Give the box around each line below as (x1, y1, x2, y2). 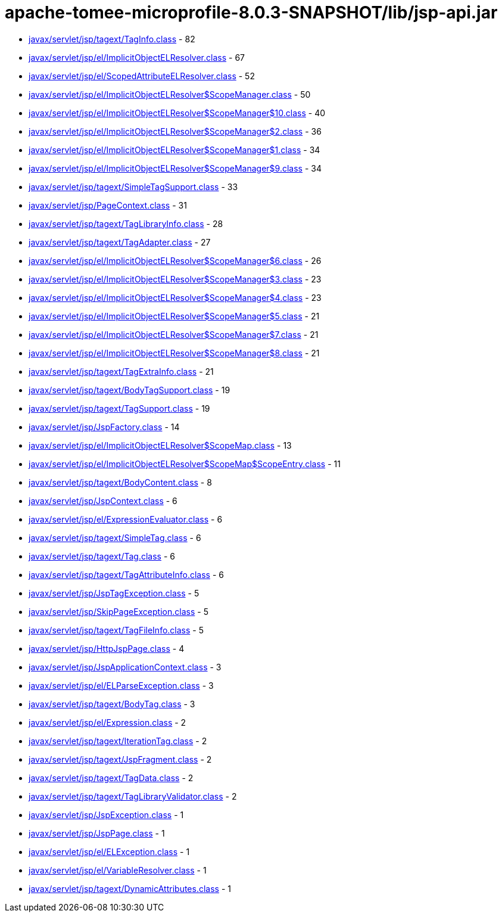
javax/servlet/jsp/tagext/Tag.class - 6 (29, 551, 175, 561)
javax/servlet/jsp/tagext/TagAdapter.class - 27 (29, 237, 211, 247)
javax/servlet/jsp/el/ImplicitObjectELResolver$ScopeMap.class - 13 (29, 440, 292, 450)
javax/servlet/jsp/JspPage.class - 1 (29, 828, 165, 838)
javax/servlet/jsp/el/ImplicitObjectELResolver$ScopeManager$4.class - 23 (29, 292, 322, 303)
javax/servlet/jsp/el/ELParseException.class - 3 (29, 680, 214, 691)
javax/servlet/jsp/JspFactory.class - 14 (29, 421, 180, 432)
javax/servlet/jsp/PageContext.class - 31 (29, 200, 187, 210)
